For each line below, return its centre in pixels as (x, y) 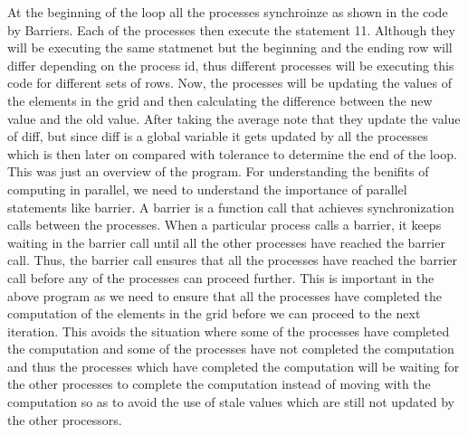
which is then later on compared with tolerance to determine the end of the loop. (232, 153)
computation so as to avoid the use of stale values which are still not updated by (231, 402)
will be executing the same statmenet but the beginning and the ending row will (230, 47)
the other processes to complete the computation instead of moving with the (219, 384)
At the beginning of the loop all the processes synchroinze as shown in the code (228, 12)
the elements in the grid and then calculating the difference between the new (220, 100)
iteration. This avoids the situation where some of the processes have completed (229, 331)
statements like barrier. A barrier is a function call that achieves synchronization (231, 207)
